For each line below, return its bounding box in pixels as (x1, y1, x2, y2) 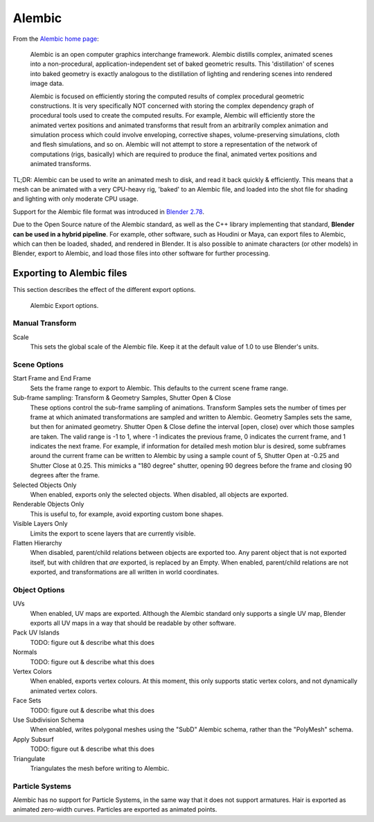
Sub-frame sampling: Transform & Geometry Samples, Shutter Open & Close (12, 394, 231, 402)
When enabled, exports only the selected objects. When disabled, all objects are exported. (30, 491, 289, 499)
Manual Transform (12, 318, 77, 328)
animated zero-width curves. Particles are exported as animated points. (12, 805, 217, 814)
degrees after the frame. (30, 471, 100, 479)
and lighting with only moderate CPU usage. (12, 194, 139, 203)
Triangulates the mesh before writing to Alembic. (30, 764, 170, 772)
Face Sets (12, 696, 42, 705)
